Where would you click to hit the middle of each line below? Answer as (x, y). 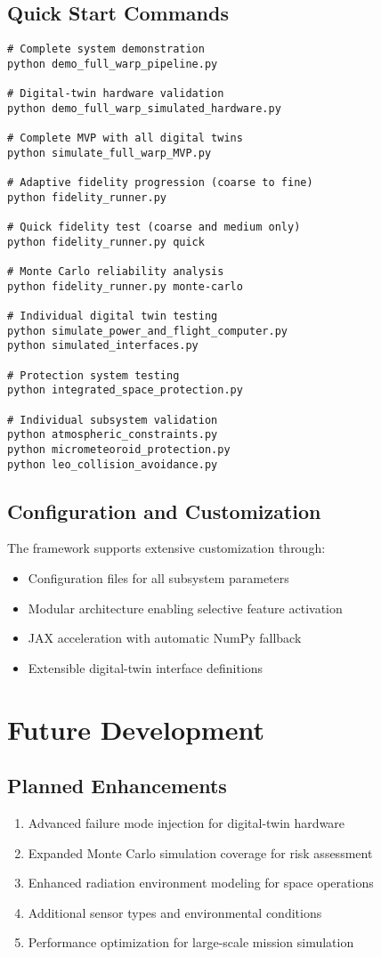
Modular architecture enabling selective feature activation (185, 608)
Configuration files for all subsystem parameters (158, 578)
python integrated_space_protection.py (125, 390)
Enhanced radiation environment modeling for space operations (201, 883)
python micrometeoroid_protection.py (119, 449)
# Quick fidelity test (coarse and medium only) (154, 227)
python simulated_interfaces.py (103, 346)
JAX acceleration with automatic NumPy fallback (165, 638)
